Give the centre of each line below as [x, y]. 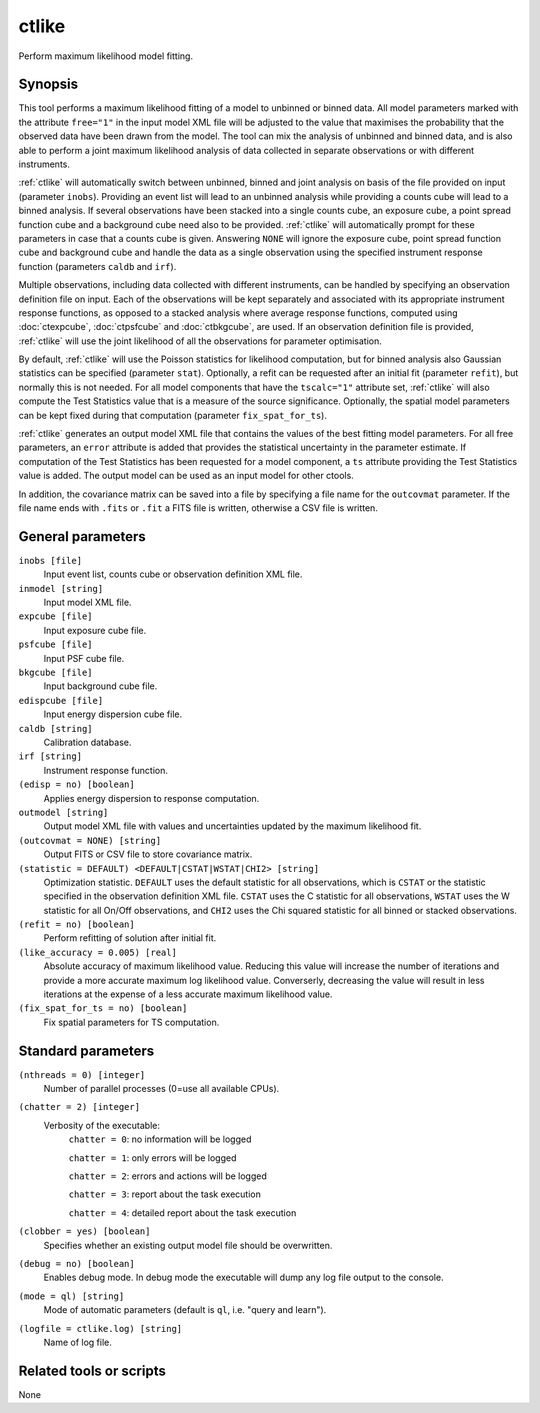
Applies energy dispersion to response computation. [151, 798]
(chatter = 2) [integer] [79, 1107]
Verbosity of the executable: [101, 1125]
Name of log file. [77, 1342]
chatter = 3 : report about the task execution [165, 1194]
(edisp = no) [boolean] [76, 784]
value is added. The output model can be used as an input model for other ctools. [186, 476]
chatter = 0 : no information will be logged [160, 1139]
